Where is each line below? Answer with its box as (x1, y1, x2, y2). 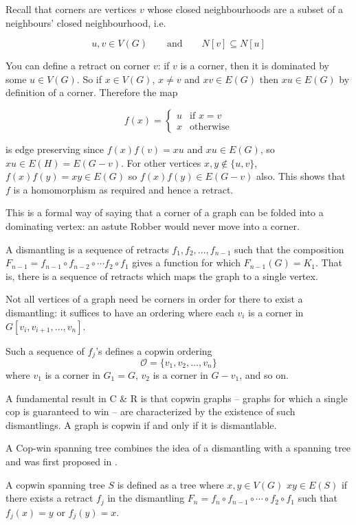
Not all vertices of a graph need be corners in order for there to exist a (5, 292, 303, 306)
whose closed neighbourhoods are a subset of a (147, 2, 344, 16)
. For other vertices (120, 155, 201, 170)
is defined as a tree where (117, 477, 224, 491)
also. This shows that (256, 169, 346, 183)
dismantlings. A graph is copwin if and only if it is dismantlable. (5, 417, 277, 432)
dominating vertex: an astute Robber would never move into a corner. (5, 218, 300, 233)
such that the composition (234, 242, 344, 256)
